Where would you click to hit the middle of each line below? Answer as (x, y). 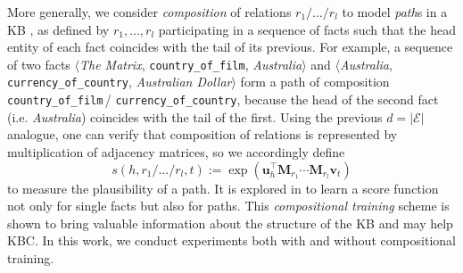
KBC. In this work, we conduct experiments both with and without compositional (231, 240)
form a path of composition (315, 82)
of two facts (39, 64)
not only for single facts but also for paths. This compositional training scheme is (228, 206)
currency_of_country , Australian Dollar (120, 82)
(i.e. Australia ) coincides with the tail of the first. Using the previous (195, 116)
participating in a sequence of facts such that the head (307, 29)
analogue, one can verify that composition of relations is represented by (203, 134)
